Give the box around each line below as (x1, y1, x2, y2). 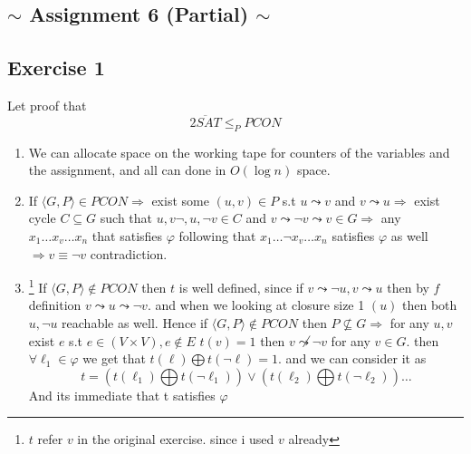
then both (402, 295, 457, 314)
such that (100, 208, 153, 227)
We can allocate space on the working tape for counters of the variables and (28, 142, 450, 161)
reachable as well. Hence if (62, 314, 208, 332)
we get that (82, 349, 146, 368)
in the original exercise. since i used (77, 430, 274, 449)
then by (387, 277, 429, 296)
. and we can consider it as (278, 349, 427, 368)
